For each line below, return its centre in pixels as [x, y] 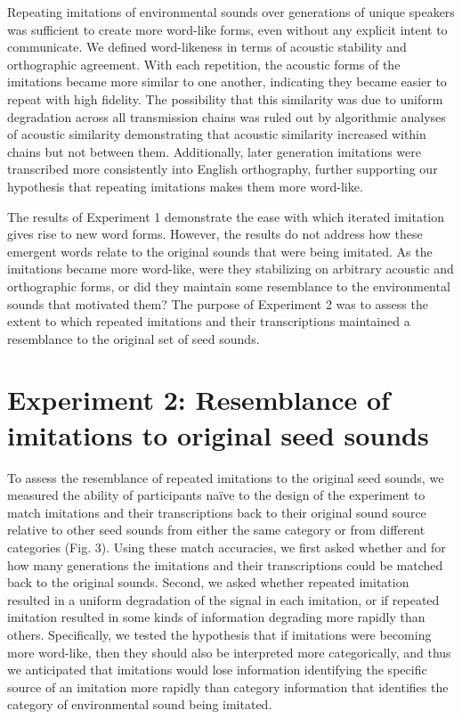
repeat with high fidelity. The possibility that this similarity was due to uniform [225, 98]
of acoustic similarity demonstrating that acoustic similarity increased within [217, 134]
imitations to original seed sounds [218, 434]
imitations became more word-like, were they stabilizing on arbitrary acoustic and [231, 269]
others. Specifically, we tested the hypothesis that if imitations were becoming [219, 634]
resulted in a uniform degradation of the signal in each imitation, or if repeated [223, 599]
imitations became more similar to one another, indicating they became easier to [227, 82]
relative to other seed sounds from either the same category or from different [216, 530]
